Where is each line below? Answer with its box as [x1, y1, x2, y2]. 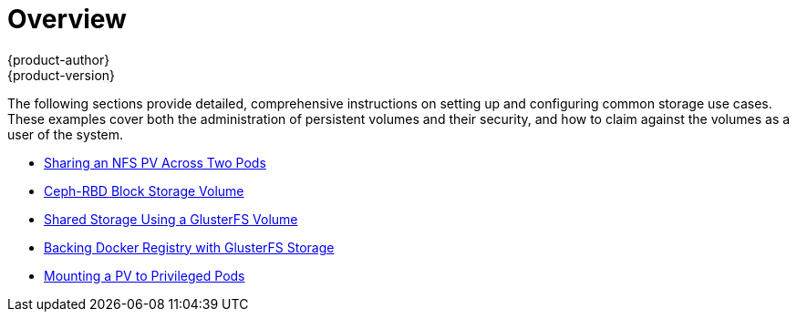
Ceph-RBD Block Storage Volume [44, 182, 244, 199]
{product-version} [7, 67, 116, 83]
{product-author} [7, 51, 110, 67]
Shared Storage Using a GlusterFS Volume [44, 211, 298, 227]
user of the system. [7, 126, 124, 142]
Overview [7, 4, 127, 35]
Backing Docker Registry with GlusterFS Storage [44, 239, 335, 255]
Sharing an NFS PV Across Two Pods [44, 154, 266, 170]
